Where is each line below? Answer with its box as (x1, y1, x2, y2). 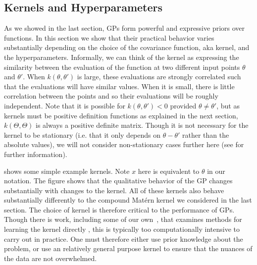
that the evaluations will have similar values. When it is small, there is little (4, 81, 235, 91)
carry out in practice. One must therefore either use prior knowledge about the (4, 233, 243, 244)
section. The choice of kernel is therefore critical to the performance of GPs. (4, 204, 235, 214)
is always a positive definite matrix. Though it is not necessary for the (36, 120, 249, 130)
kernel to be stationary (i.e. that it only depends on (4, 129, 161, 140)
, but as (216, 100, 240, 110)
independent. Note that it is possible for (4, 100, 125, 110)
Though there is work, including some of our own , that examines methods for (4, 214, 242, 224)
